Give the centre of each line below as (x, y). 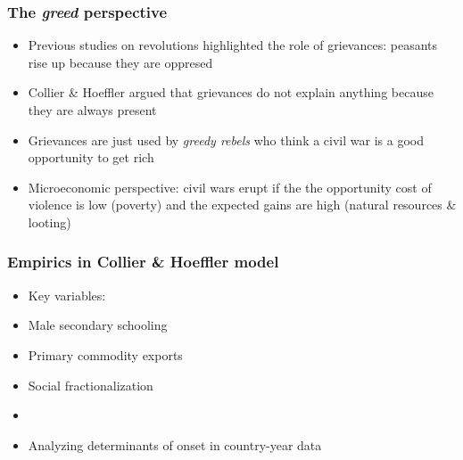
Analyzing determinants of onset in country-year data (175, 444)
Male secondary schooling (98, 325)
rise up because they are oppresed (120, 62)
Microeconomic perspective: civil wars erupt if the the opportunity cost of (230, 187)
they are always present (92, 110)
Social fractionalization (91, 385)
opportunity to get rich (91, 157)
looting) (50, 222)
